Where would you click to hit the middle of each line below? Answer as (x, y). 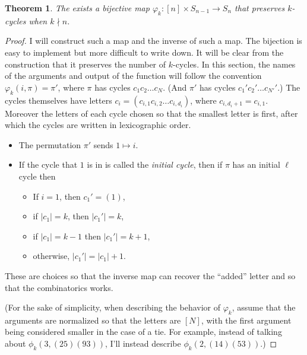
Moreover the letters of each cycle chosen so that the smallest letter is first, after (151, 113)
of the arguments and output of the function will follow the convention (133, 76)
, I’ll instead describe (143, 343)
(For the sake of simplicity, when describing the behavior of (113, 307)
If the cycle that (48, 164)
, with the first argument (246, 320)
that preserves (260, 8)
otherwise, (51, 256)
